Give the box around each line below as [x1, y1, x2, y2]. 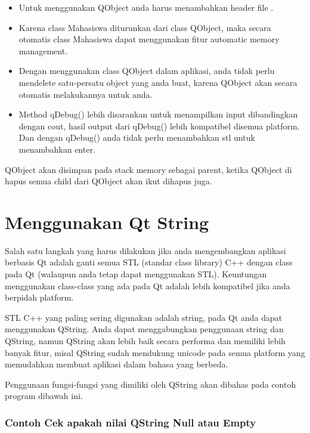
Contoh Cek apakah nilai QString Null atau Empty [5, 415, 256, 429]
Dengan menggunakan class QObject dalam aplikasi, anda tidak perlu [18, 64, 275, 77]
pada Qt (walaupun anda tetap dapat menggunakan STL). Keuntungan [5, 268, 267, 280]
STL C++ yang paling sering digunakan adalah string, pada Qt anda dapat [5, 311, 283, 323]
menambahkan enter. [18, 143, 95, 155]
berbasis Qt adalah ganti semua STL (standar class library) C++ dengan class [5, 256, 293, 268]
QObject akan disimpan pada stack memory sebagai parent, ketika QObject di [5, 163, 292, 175]
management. [18, 44, 68, 57]
